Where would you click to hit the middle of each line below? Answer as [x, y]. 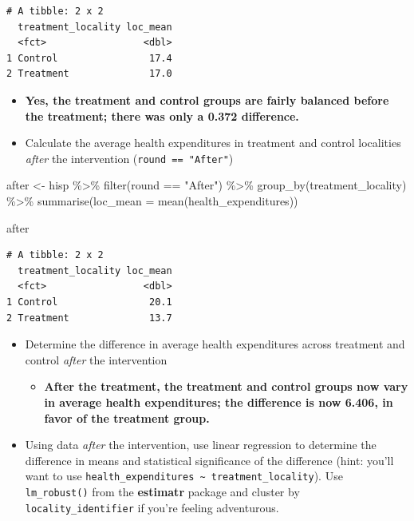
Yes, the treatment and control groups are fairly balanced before [207, 99]
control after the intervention [96, 359]
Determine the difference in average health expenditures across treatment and [215, 344]
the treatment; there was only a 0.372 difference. [162, 115]
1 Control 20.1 [89, 302]
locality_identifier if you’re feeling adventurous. [152, 507]
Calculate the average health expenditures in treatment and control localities [213, 143]
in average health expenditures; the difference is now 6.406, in [219, 402]
